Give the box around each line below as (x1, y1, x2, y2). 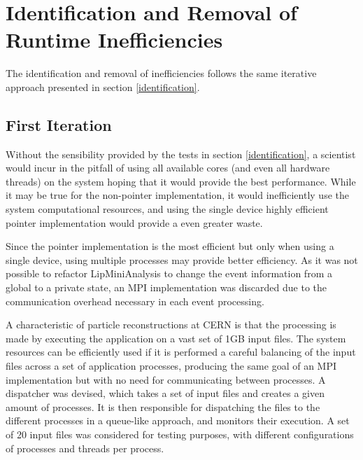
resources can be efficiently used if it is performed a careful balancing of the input (6, 344, 356, 359)
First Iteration (6, 113, 112, 135)
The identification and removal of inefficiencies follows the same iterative (6, 66, 317, 81)
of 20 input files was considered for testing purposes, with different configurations (6, 426, 354, 441)
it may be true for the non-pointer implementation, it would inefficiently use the (6, 188, 349, 202)
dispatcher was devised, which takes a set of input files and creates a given (6, 386, 325, 400)
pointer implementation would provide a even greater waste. (6, 215, 263, 230)
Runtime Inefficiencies (6, 25, 223, 54)
